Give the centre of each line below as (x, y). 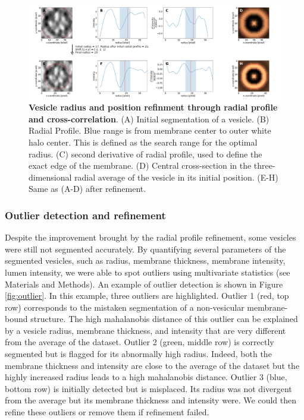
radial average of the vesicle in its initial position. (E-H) (176, 177)
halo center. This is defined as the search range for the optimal (143, 142)
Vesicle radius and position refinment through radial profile (153, 107)
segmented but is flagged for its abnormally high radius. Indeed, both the (138, 354)
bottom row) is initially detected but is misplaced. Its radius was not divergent (148, 388)
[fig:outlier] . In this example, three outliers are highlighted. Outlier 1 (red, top (147, 296)
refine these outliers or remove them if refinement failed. (107, 412)
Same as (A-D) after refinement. (87, 189)
